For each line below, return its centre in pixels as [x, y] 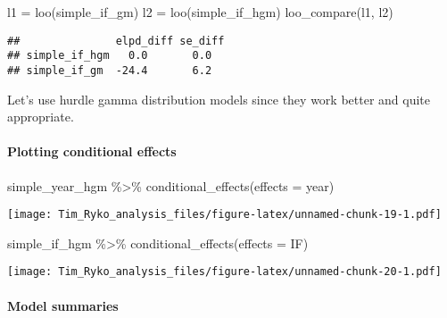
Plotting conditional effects [92, 151]
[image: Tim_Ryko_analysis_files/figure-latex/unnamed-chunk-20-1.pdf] [224, 272]
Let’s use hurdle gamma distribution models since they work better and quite [219, 99]
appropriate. [41, 117]
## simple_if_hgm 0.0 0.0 [110, 56]
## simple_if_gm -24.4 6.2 [110, 70]
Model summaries [63, 305]
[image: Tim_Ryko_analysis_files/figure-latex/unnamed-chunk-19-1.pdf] [224, 215]
